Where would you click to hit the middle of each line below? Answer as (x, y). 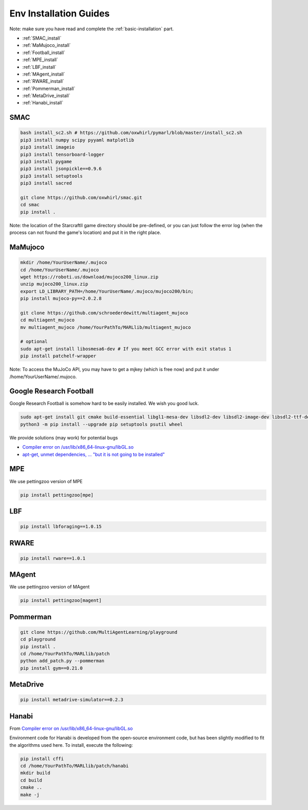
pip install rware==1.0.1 (53, 558)
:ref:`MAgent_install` (44, 74)
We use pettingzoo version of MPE (46, 481)
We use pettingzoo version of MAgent (50, 587)
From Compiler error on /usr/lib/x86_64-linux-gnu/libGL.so (71, 728)
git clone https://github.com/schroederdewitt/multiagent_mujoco (104, 313)
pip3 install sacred (46, 183)
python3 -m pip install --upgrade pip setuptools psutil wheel (102, 424)
